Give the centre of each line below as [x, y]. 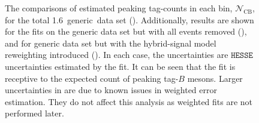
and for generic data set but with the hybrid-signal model [111, 43]
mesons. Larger [215, 78]
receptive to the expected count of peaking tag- [92, 78]
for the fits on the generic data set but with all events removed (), [126, 31]
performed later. [34, 113]
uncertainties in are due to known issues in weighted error [111, 90]
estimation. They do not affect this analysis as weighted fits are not [129, 101]
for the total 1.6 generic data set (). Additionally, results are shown [129, 19]
